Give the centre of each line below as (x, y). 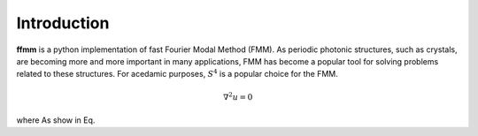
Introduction (63, 23)
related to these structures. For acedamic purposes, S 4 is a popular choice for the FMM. (177, 73)
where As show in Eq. (56, 120)
